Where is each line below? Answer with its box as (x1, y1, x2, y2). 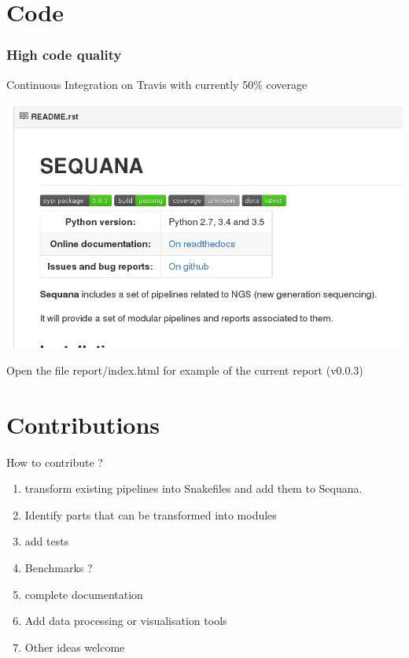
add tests (24, 533, 69, 549)
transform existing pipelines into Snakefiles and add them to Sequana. (24, 480, 363, 497)
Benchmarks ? (24, 560, 93, 576)
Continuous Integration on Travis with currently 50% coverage (6, 76, 308, 92)
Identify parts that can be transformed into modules (24, 506, 277, 523)
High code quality (6, 45, 122, 65)
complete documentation (24, 586, 143, 602)
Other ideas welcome (24, 638, 125, 655)
